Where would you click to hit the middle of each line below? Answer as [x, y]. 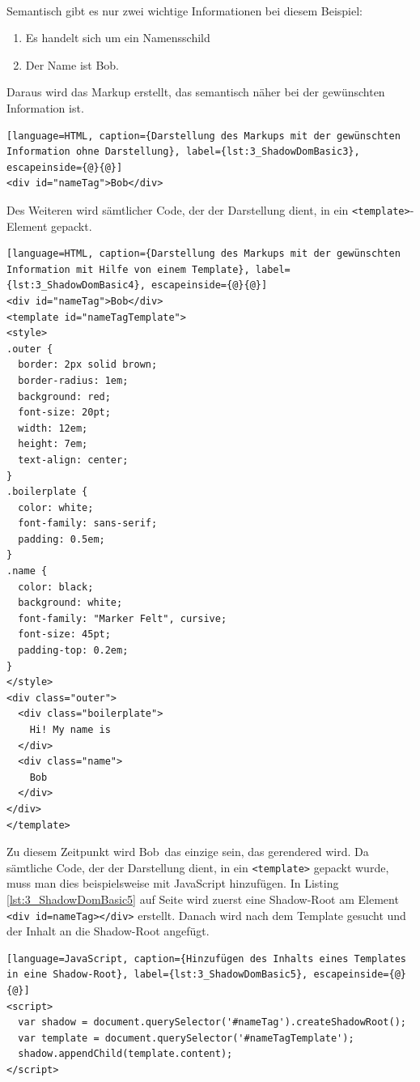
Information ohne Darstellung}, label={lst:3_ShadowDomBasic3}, [183, 152]
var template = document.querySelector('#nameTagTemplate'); [186, 1038]
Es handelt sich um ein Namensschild [118, 38]
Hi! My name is [70, 730]
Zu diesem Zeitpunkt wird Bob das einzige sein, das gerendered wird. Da [188, 852]
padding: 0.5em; [62, 539]
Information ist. [45, 107]
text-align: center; [73, 460]
